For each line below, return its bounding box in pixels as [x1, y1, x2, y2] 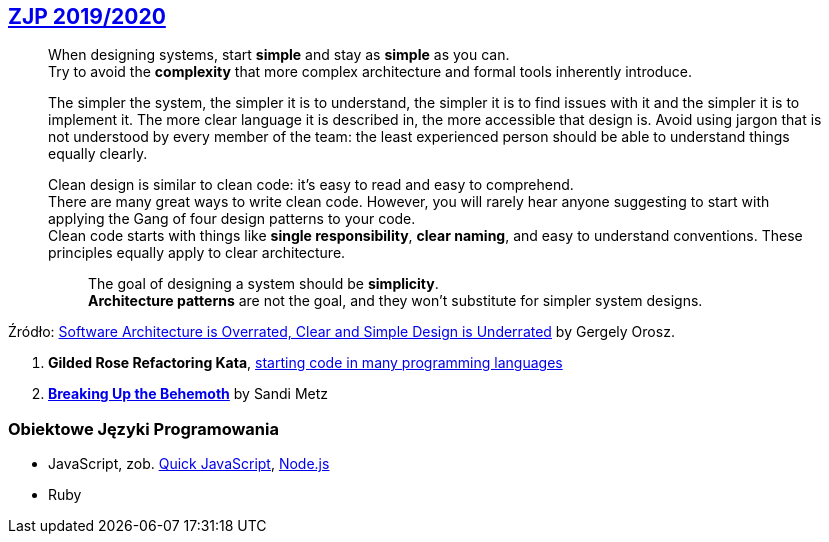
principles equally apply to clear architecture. [48, 244, 346, 262]
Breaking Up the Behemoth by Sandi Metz [48, 385, 329, 403]
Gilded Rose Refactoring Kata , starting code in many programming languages [48, 354, 563, 372]
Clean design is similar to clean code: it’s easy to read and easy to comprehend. [48, 176, 574, 194]
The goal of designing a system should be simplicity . [88, 275, 439, 293]
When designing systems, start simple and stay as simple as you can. [48, 46, 510, 64]
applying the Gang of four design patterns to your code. [48, 210, 416, 228]
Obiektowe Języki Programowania [8, 418, 279, 439]
